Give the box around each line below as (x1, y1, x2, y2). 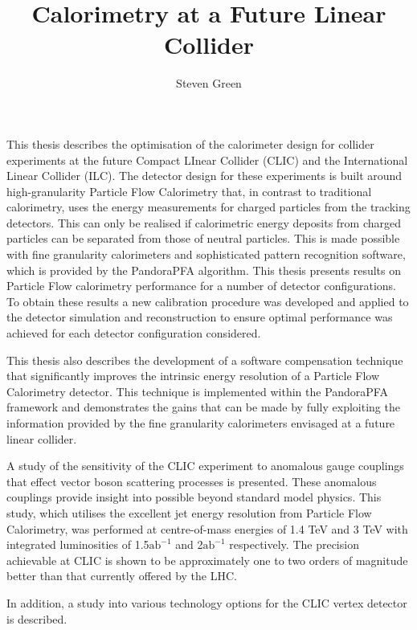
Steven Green (176, 75, 242, 92)
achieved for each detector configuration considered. (6, 325, 261, 342)
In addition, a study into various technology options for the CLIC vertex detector (6, 594, 407, 611)
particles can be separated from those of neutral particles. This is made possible (6, 230, 400, 247)
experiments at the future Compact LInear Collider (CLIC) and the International (6, 151, 408, 168)
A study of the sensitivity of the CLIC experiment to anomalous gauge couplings (6, 457, 404, 474)
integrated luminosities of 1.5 (6, 536, 149, 553)
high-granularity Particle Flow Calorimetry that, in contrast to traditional (6, 182, 372, 199)
